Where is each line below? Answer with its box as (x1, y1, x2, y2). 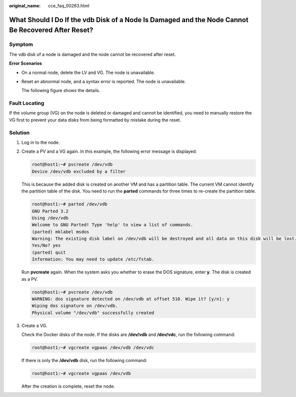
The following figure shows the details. (21, 88, 101, 94)
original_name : (9, 3, 41, 8)
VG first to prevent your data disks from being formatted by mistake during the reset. (9, 117, 181, 123)
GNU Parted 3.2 (32, 208, 69, 214)
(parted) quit (32, 249, 66, 255)
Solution (9, 129, 30, 136)
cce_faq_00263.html (48, 3, 90, 8)
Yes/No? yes (32, 243, 61, 248)
